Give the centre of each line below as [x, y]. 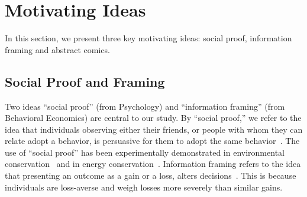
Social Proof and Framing [85, 81]
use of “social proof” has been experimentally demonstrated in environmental [145, 152]
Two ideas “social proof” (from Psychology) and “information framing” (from [145, 106]
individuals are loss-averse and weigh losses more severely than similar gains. [144, 187]
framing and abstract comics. [57, 49]
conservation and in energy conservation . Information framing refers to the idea [153, 164]
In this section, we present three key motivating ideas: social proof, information [148, 38]
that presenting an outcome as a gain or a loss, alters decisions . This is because [151, 175]
